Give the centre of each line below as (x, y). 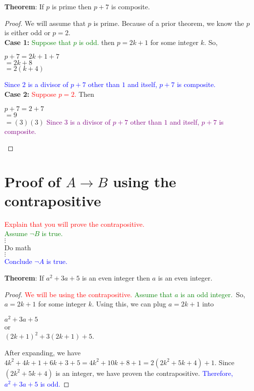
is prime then (72, 6)
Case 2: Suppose (31, 94)
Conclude (18, 261)
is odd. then (97, 42)
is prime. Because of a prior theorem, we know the (169, 23)
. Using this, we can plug (129, 304)
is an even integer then (116, 278)
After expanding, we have (42, 353)
